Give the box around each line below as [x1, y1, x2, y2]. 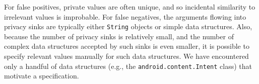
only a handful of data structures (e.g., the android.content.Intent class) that [4, 60, 252, 71]
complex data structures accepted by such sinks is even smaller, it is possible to [4, 41, 249, 51]
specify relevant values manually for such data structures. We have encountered [4, 51, 249, 61]
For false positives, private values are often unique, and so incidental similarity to [4, 2, 255, 12]
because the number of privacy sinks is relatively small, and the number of [4, 31, 234, 41]
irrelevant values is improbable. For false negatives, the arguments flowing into [4, 11, 246, 22]
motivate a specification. [4, 70, 79, 81]
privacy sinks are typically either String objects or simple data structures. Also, [4, 21, 252, 32]
